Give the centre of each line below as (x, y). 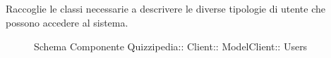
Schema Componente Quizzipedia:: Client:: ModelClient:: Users (171, 46)
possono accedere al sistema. (67, 22)
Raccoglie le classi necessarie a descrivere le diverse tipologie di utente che (165, 9)
